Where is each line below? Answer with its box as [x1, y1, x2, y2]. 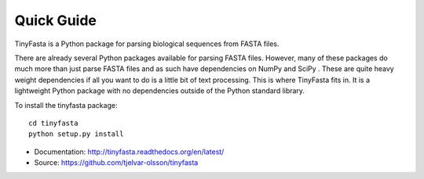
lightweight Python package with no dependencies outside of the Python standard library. [14, 86, 305, 95]
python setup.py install [28, 130, 124, 138]
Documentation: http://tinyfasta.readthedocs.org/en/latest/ [34, 147, 225, 156]
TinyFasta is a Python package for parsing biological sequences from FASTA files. [14, 39, 280, 48]
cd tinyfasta [28, 118, 79, 127]
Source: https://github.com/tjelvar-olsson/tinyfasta [34, 158, 199, 167]
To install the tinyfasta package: [14, 100, 118, 109]
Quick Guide [14, 12, 97, 29]
